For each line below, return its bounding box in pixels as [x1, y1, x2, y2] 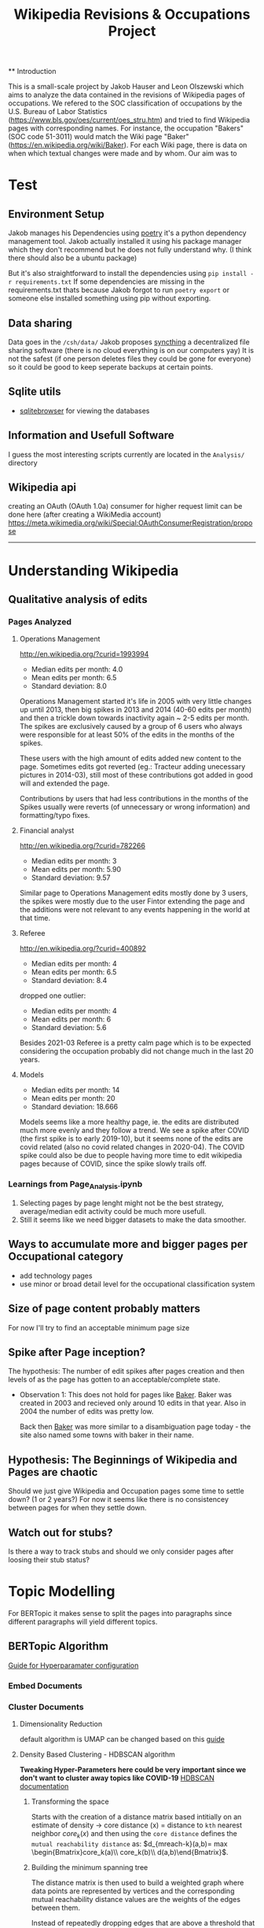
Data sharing [8, 316, 73, 329]
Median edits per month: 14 [31, 1085, 120, 1095]
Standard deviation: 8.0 [31, 682, 108, 691]
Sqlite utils [8, 385, 61, 399]
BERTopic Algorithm [8, 1639, 108, 1653]
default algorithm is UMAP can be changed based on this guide [19, 1734, 225, 1743]
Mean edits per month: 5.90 [31, 865, 122, 874]
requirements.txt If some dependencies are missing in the [15, 277, 205, 286]
